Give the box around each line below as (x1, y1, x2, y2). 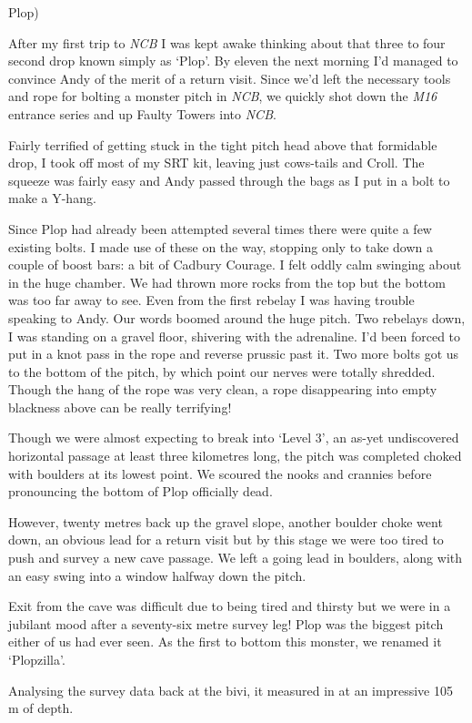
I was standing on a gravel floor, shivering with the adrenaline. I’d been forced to (8, 326, 461, 345)
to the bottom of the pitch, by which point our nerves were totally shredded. (8, 361, 436, 381)
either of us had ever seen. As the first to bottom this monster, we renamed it (8, 632, 442, 651)
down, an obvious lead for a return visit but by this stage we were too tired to (8, 530, 444, 549)
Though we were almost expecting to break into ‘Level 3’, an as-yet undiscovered (8, 428, 459, 447)
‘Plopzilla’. (8, 650, 65, 668)
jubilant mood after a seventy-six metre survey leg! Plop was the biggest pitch (8, 614, 444, 633)
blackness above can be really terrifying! (8, 397, 232, 416)
